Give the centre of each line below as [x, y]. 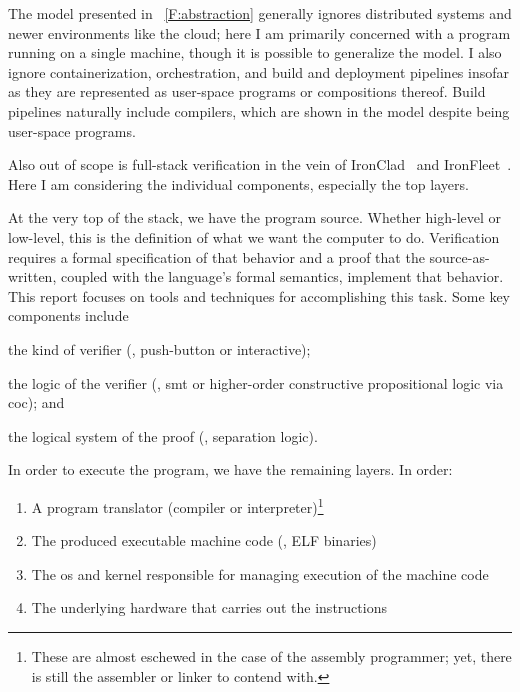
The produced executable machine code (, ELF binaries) [204, 540]
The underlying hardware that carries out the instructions [209, 607]
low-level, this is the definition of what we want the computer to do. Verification [254, 236]
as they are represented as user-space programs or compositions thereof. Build [247, 91]
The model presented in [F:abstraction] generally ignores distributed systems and [260, 13]
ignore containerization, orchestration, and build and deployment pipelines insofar [259, 71]
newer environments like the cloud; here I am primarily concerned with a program [259, 32]
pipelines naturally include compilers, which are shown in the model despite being [259, 110]
